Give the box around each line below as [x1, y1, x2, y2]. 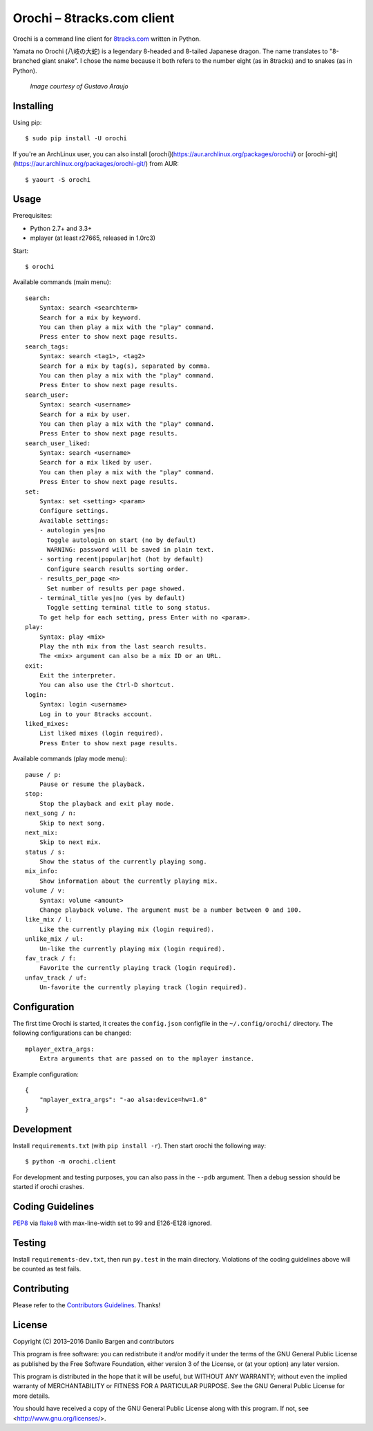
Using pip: [12, 118, 42, 127]
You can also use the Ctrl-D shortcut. [39, 681, 175, 689]
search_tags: [25, 342, 69, 350]
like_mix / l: [25, 916, 73, 924]
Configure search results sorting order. [46, 565, 189, 573]
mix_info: [25, 868, 58, 875]
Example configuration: [12, 1070, 79, 1078]
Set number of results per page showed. [46, 584, 186, 592]
